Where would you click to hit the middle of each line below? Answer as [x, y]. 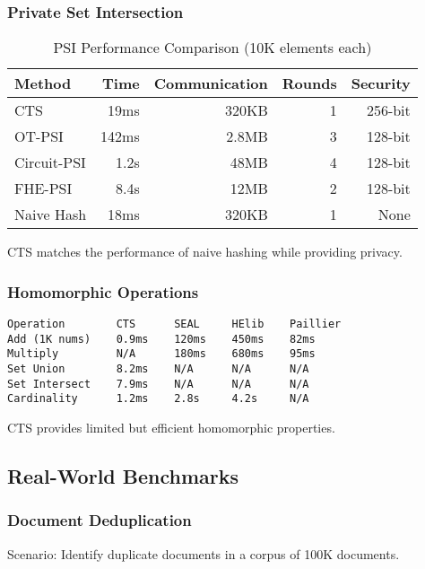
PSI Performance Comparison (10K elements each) [212, 48]
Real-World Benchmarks [123, 475]
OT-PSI [39, 136]
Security [381, 83]
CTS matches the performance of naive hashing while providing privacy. [205, 252]
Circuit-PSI [50, 162]
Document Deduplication [100, 520]
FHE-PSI [43, 188]
